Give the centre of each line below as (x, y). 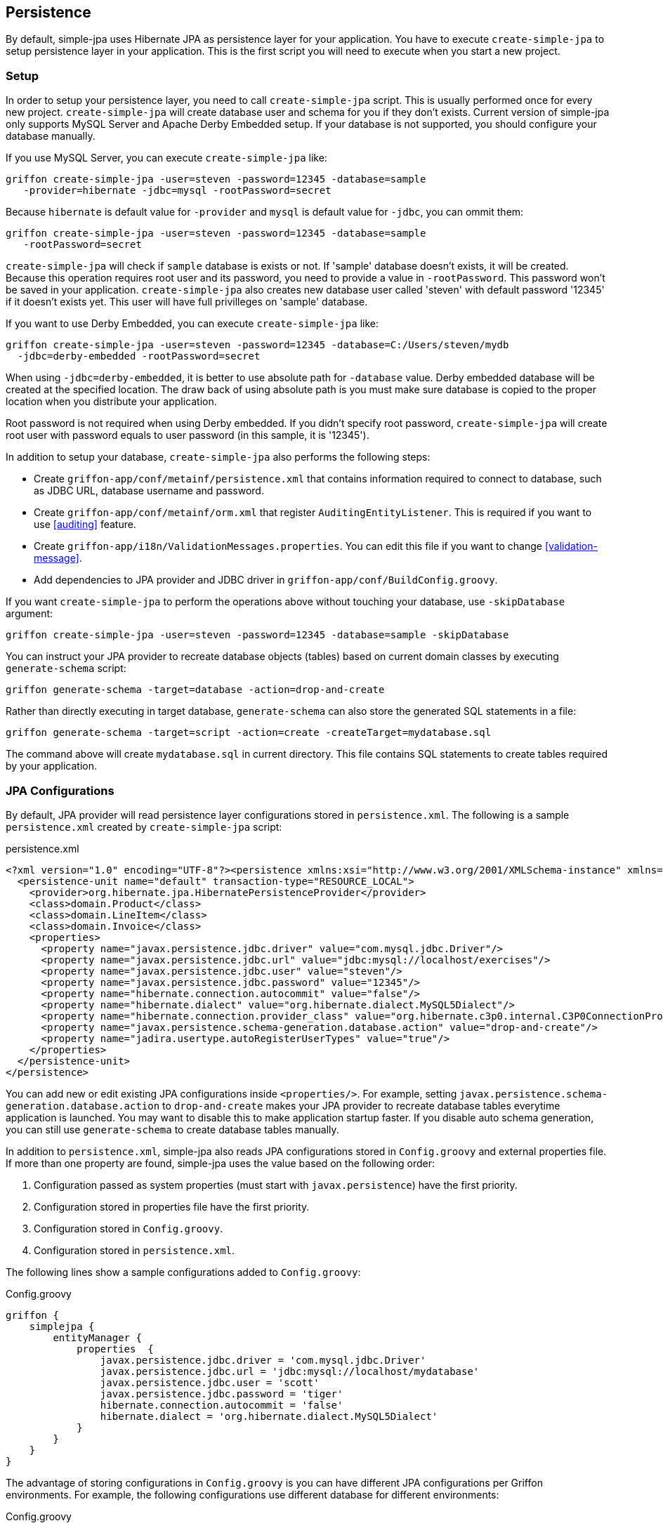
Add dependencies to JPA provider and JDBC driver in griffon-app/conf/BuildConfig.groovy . (266, 580)
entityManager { (97, 1337)
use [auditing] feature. (85, 525)
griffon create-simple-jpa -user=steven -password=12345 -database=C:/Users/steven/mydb (257, 345)
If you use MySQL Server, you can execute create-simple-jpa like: (166, 158)
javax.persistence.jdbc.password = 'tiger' (222, 1394)
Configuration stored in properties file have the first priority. (172, 1206)
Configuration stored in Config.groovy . (129, 1228)
